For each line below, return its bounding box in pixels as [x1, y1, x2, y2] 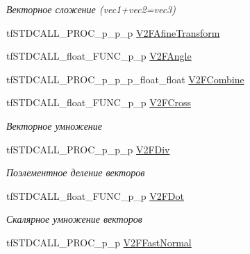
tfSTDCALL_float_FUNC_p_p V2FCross [6, 95, 192, 110]
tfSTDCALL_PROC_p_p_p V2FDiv [6, 142, 170, 156]
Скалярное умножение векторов [6, 212, 142, 226]
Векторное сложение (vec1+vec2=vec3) [6, 2, 176, 16]
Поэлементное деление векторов [6, 165, 145, 180]
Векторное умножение [6, 118, 103, 133]
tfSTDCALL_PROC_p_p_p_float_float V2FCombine [6, 71, 244, 86]
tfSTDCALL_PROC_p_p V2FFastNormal [6, 235, 192, 249]
